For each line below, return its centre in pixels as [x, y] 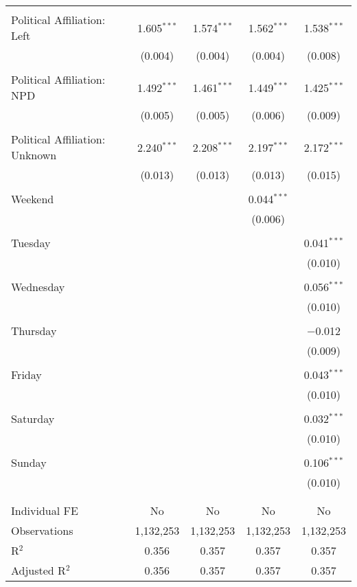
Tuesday [31, 243]
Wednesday [38, 287]
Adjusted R [38, 570]
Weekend [33, 199]
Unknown [34, 155]
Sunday [29, 462]
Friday [26, 375]
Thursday [34, 331]
